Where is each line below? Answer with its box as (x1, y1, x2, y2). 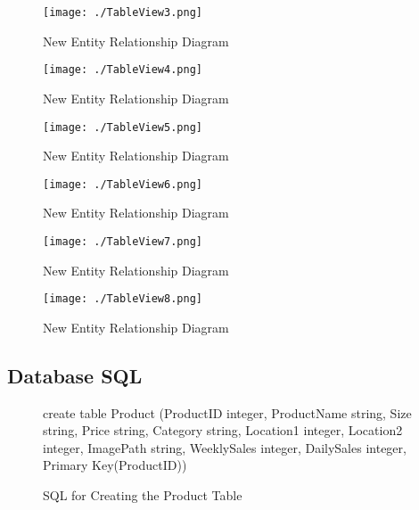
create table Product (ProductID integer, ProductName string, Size (43, 403, 412, 422)
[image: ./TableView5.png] (43, 120, 202, 134)
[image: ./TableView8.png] (43, 292, 202, 306)
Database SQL (7, 361, 143, 389)
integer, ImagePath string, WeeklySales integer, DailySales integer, (43, 438, 407, 457)
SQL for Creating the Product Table (43, 486, 242, 505)
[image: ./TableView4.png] (43, 63, 202, 77)
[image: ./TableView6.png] (43, 177, 202, 191)
